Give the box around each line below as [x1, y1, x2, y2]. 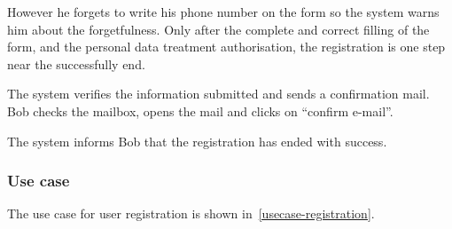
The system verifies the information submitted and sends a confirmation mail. [7, 84, 430, 103]
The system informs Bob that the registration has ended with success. [7, 131, 387, 150]
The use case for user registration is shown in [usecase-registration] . [7, 204, 375, 223]
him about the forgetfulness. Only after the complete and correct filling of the [7, 20, 430, 38]
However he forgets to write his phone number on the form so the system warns [7, 3, 440, 20]
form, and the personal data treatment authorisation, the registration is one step [7, 37, 446, 56]
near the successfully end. [7, 54, 145, 73]
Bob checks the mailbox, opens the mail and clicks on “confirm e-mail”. [7, 101, 394, 120]
